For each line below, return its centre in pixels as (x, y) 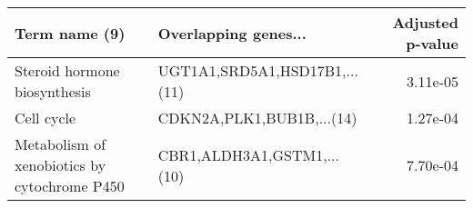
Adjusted (425, 22)
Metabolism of (60, 144)
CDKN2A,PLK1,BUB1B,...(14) (257, 118)
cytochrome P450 (70, 186)
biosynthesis (53, 91)
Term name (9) (70, 33)
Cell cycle (45, 118)
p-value (432, 43)
